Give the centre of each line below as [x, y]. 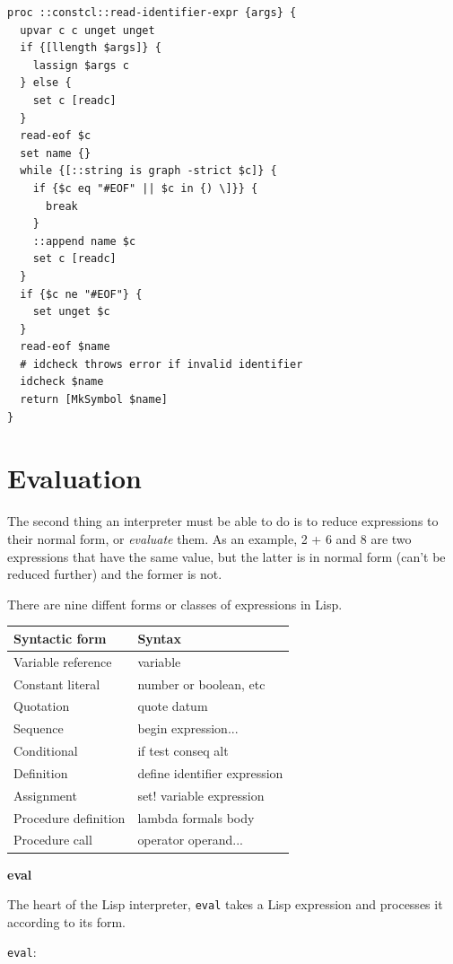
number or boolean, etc [201, 684]
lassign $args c [81, 65]
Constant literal [57, 684]
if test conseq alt [183, 751]
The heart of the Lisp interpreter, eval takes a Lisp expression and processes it [225, 904]
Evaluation [74, 478]
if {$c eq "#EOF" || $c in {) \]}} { [145, 188]
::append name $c [84, 241]
